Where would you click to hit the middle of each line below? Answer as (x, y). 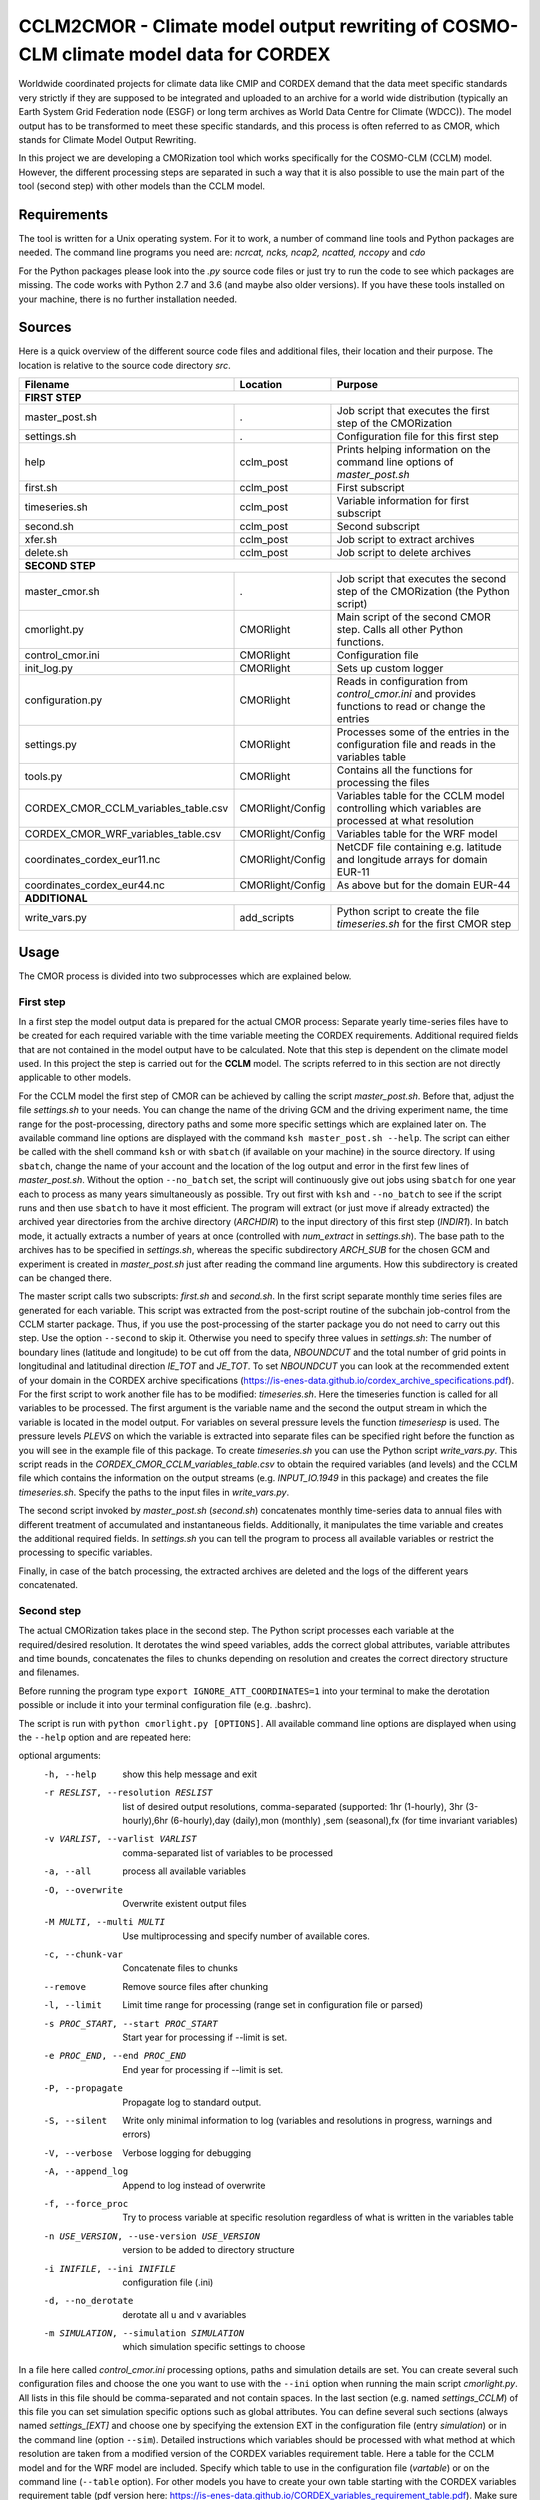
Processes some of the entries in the (423, 732)
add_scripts (267, 918)
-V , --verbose (78, 2153)
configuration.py (63, 700)
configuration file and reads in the (416, 745)
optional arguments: (60, 1756)
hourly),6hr (145, 1820)
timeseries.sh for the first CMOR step (424, 924)
